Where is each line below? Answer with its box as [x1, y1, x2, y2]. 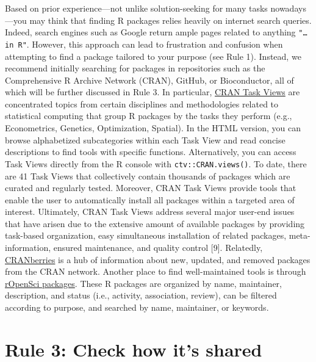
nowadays [270, 2, 306, 14]
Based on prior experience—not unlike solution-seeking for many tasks [5, 2, 268, 14]
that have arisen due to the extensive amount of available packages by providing [5, 217, 305, 230]
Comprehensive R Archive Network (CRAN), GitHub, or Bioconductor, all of [5, 73, 294, 86]
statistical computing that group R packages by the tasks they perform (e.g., [5, 109, 292, 122]
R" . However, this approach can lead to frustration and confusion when [18, 37, 283, 50]
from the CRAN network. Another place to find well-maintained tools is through [5, 265, 306, 278]
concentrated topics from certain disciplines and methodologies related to [5, 97, 279, 110]
